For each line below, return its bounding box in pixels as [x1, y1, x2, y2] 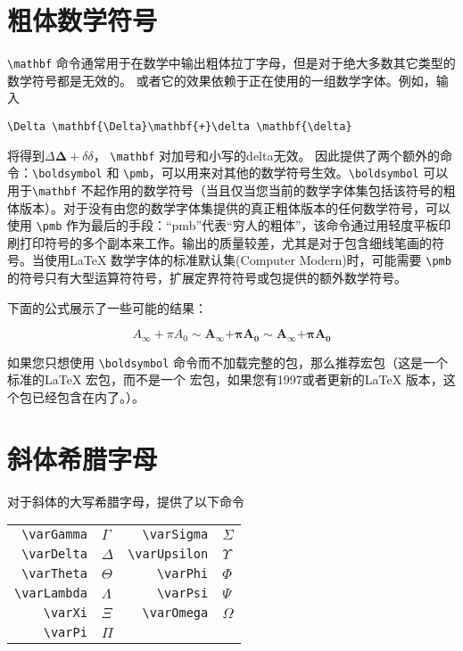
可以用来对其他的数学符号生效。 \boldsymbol [161, 163, 419, 182]
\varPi [43, 625, 87, 640]
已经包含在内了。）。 [31, 387, 145, 406]
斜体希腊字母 [7, 440, 158, 476]
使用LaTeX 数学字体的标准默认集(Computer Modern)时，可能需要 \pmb [44, 251, 451, 269]
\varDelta [21, 547, 87, 562]
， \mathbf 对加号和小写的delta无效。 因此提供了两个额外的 [93, 145, 441, 164]
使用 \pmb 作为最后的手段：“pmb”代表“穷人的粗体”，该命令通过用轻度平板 [7, 216, 439, 235]
